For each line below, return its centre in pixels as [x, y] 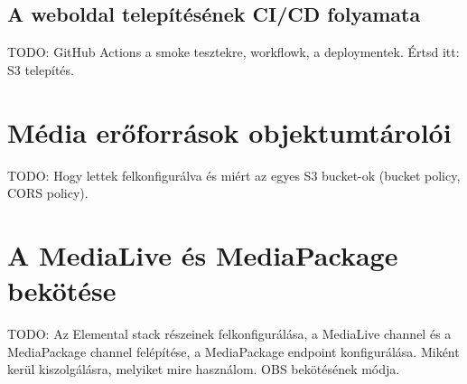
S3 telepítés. [41, 69]
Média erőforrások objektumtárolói [229, 131]
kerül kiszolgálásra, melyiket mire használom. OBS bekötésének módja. [204, 369]
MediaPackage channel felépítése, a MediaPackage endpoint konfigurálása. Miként [233, 351]
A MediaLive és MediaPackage [203, 254]
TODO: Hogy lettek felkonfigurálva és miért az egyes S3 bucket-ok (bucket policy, [234, 175]
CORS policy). [48, 193]
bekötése [62, 290]
